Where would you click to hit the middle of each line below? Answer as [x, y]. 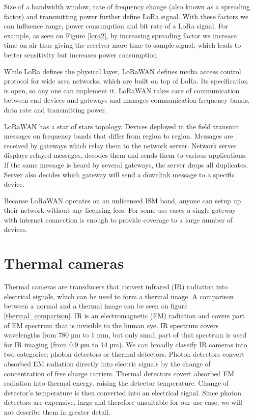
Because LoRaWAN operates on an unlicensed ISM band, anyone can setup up [123, 200]
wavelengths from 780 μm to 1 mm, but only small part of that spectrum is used [125, 335]
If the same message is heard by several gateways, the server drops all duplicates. [126, 164]
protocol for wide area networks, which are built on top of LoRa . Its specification [126, 81]
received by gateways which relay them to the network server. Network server [120, 145]
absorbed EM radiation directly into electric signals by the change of [107, 363]
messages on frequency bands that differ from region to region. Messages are [119, 136]
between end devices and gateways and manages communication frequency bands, [127, 100]
